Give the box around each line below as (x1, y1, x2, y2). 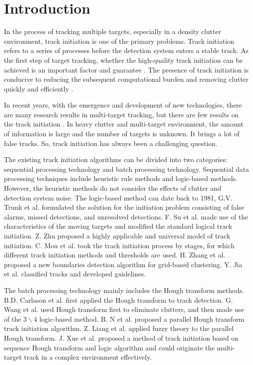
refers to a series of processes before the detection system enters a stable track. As (4, 45, 249, 55)
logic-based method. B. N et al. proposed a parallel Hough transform (39, 313, 245, 324)
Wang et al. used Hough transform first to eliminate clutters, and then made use (4, 304, 244, 314)
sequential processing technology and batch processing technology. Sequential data (4, 164, 249, 174)
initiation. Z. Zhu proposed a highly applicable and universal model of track (4, 231, 231, 240)
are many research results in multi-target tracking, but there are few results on (4, 109, 239, 119)
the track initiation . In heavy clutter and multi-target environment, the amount (4, 119, 244, 129)
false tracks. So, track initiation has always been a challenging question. (4, 138, 217, 148)
